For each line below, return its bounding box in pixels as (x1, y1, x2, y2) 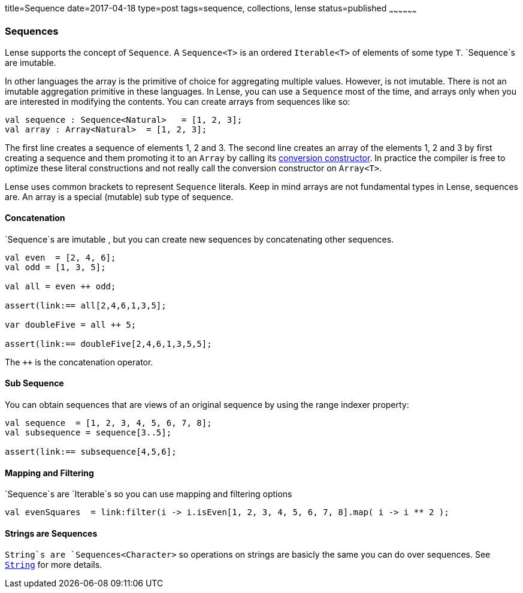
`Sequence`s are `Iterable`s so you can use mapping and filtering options (5, 489, 292, 500)
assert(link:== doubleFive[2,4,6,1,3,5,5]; (5, 338, 212, 349)
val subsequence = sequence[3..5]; (5, 427, 172, 437)
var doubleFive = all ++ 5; (5, 319, 137, 329)
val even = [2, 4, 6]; (5, 252, 116, 262)
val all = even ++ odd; (5, 281, 116, 291)
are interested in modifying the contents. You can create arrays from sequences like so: (5, 96, 350, 107)
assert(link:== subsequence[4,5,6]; (5, 446, 177, 456)
